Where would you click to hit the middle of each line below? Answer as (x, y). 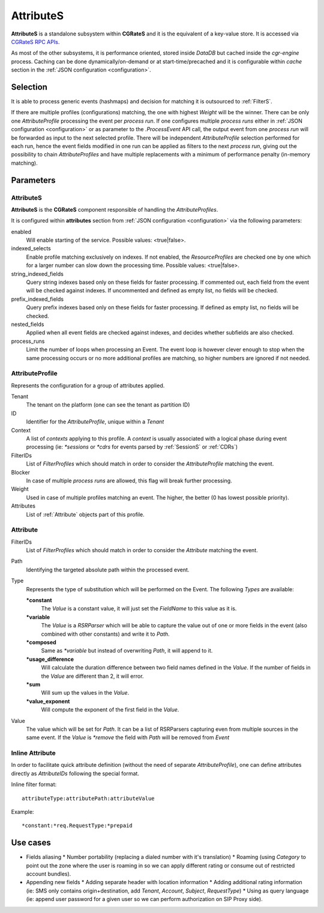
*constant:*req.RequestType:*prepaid (77, 826)
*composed (41, 642)
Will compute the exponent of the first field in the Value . (110, 710)
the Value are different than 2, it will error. (92, 676)
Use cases (31, 843)
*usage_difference (50, 659)
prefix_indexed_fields (37, 299)
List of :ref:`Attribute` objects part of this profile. (85, 514)
